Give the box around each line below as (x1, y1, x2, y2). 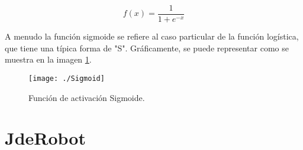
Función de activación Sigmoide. (28, 91, 145, 103)
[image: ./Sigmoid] (28, 74, 105, 83)
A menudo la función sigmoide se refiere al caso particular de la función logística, (5, 30, 299, 43)
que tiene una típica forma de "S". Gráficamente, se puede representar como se (5, 41, 289, 54)
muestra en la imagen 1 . (5, 53, 92, 66)
